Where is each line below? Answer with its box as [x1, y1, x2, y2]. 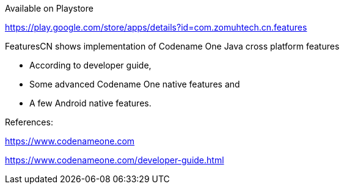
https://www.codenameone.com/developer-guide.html [5, 155, 224, 165]
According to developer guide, [29, 60, 152, 70]
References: [5, 117, 53, 127]
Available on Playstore [5, 3, 93, 13]
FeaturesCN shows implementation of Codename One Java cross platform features [5, 41, 340, 51]
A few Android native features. [29, 98, 152, 108]
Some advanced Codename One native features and [29, 79, 240, 89]
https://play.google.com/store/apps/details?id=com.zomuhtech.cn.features [5, 22, 307, 32]
